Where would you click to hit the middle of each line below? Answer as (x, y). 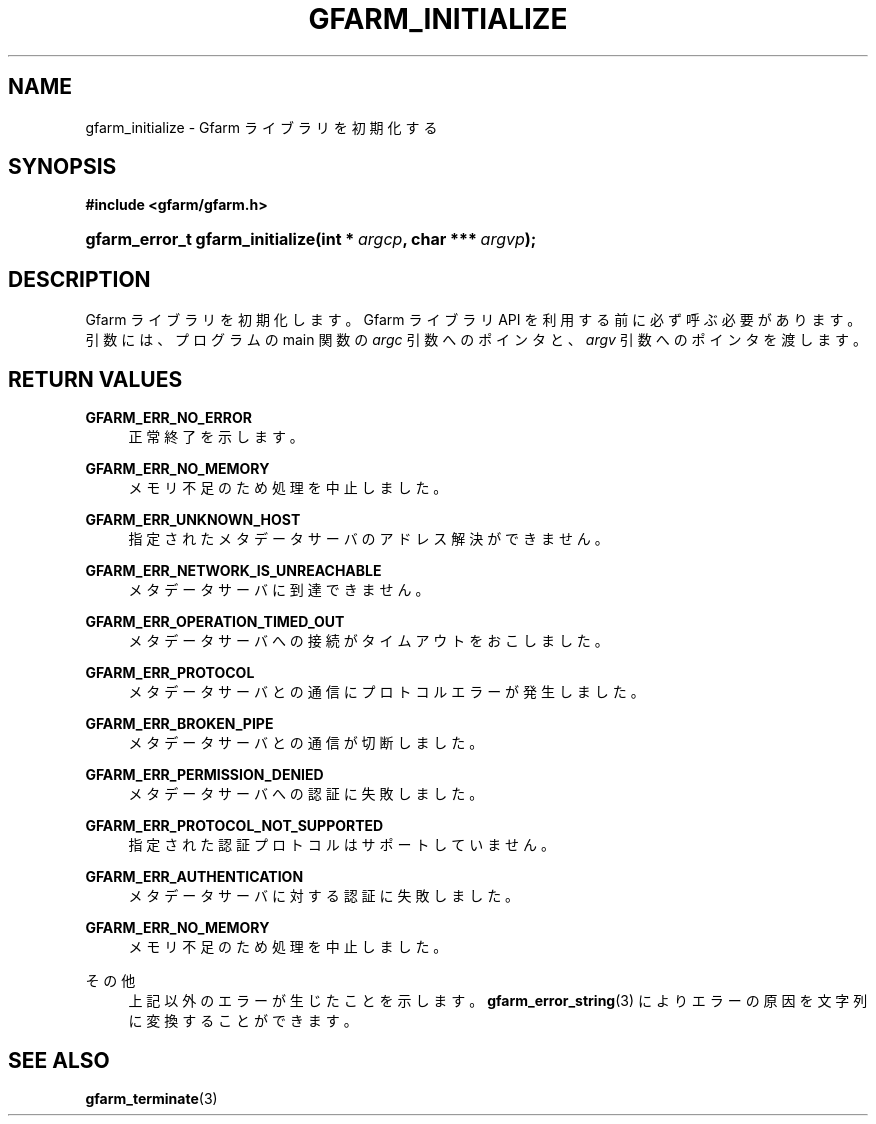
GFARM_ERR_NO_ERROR (168, 418)
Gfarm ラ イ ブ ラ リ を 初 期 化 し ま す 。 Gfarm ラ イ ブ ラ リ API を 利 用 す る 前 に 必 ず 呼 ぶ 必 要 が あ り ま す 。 (473, 320)
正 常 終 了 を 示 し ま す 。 (216, 437)
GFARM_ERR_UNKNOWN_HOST (193, 520)
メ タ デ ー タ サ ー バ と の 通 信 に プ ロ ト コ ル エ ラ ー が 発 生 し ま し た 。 (386, 692)
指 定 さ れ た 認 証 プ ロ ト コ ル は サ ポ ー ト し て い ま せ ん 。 (341, 845)
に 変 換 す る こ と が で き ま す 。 (243, 1021)
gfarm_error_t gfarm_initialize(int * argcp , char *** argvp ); (311, 239)
